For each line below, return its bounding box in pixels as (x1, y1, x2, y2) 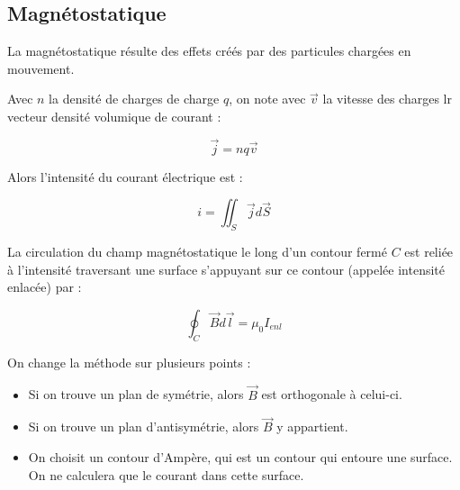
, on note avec (229, 89, 306, 108)
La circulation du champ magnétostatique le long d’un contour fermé (7, 242, 387, 261)
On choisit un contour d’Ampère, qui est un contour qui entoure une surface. (28, 447, 453, 466)
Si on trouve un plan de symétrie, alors (28, 385, 244, 404)
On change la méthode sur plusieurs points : (7, 352, 251, 371)
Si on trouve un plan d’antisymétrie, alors (28, 417, 259, 436)
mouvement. (7, 59, 75, 77)
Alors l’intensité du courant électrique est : (7, 167, 243, 186)
